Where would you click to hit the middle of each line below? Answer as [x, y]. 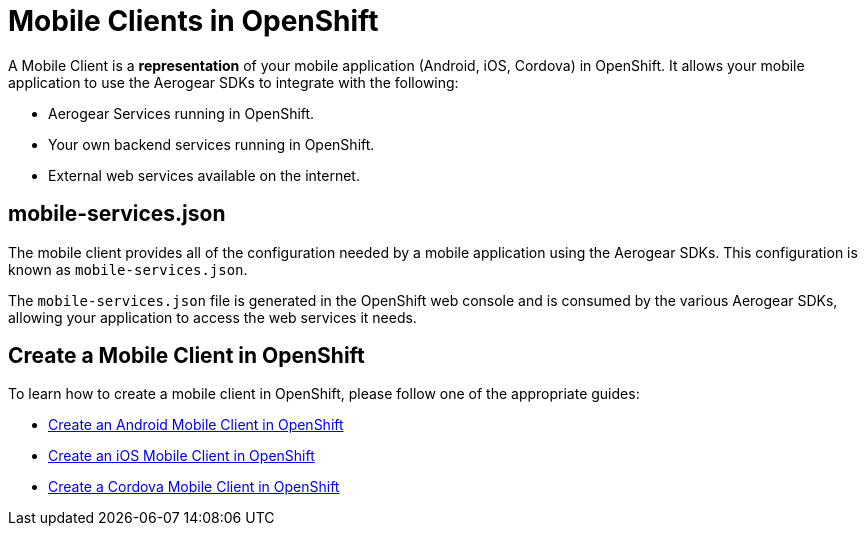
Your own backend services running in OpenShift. [211, 144]
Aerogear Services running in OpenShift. [181, 113]
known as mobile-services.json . [128, 269]
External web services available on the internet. [204, 175]
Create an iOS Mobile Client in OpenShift [181, 456]
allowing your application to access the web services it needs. [212, 317]
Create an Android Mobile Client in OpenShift [196, 425]
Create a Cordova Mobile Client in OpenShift [194, 487]
